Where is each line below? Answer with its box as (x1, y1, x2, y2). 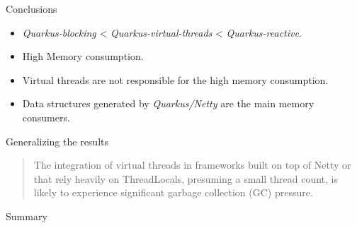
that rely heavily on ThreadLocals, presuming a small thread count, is (33, 171, 339, 186)
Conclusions (6, 1, 57, 16)
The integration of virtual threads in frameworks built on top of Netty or (33, 157, 351, 172)
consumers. (22, 109, 70, 124)
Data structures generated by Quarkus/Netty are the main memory (22, 96, 314, 111)
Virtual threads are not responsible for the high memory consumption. (22, 72, 329, 87)
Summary (6, 208, 47, 223)
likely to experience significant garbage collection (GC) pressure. (33, 185, 313, 200)
